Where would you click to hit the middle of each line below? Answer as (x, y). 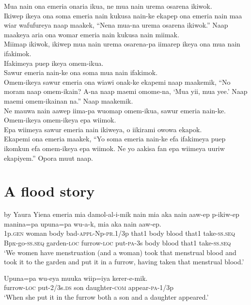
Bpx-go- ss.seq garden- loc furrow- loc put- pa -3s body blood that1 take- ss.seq (118, 243)
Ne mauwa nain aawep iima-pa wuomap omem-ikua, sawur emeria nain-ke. (115, 110)
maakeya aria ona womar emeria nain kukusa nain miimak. (92, 34)
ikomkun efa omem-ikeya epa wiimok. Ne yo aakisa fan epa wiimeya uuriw (114, 148)
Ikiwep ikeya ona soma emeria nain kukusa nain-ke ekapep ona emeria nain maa (123, 15)
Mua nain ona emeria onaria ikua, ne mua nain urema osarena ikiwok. (108, 6)
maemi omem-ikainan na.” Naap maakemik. (69, 100)
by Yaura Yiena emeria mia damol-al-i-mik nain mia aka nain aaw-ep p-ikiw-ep (122, 214)
